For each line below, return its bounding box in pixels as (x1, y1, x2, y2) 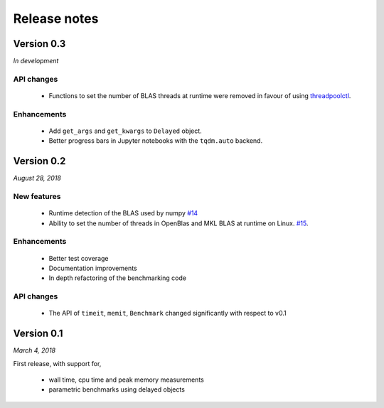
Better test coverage (48, 254, 109, 262)
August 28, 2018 (13, 174, 62, 183)
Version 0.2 (13, 155, 66, 167)
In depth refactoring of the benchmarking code (48, 274, 186, 282)
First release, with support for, (13, 359, 102, 367)
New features (13, 192, 61, 202)
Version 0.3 (13, 38, 66, 50)
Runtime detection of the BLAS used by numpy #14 (48, 209, 198, 218)
